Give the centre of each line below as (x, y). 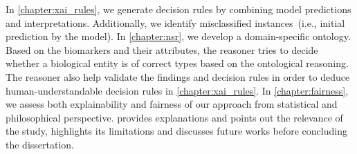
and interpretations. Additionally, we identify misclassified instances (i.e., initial (175, 22)
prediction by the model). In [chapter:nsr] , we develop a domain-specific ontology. (178, 36)
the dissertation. (40, 144)
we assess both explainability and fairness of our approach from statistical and (172, 104)
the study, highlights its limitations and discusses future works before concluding (176, 131)
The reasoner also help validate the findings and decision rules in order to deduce (178, 76)
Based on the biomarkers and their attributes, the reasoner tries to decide (162, 49)
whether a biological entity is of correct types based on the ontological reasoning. (177, 63)
